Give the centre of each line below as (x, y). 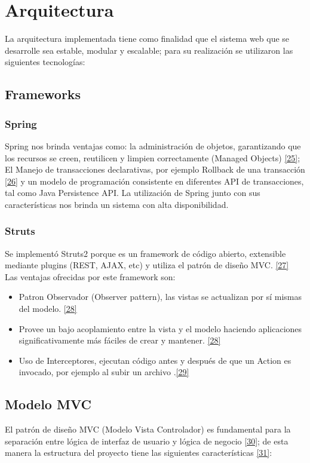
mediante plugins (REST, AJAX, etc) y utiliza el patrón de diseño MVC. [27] (147, 265)
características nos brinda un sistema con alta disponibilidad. (117, 204)
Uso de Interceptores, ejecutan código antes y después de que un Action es (155, 360)
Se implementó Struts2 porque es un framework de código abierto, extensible (145, 253)
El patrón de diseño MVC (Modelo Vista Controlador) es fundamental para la (148, 429)
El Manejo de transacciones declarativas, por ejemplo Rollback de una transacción (155, 169)
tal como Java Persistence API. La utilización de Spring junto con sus (133, 193)
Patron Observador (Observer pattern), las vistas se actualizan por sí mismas (160, 297)
